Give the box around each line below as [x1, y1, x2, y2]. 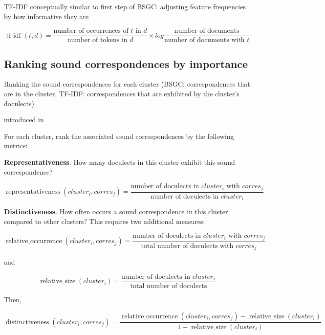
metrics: [4, 140, 28, 151]
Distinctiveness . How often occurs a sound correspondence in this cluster [4, 206, 228, 217]
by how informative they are [4, 11, 89, 21]
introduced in [4, 114, 44, 125]
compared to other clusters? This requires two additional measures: [4, 216, 205, 226]
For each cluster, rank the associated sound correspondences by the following [4, 131, 234, 141]
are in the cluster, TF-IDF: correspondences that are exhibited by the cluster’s [4, 89, 239, 99]
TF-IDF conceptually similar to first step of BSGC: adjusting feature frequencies [4, 1, 246, 11]
